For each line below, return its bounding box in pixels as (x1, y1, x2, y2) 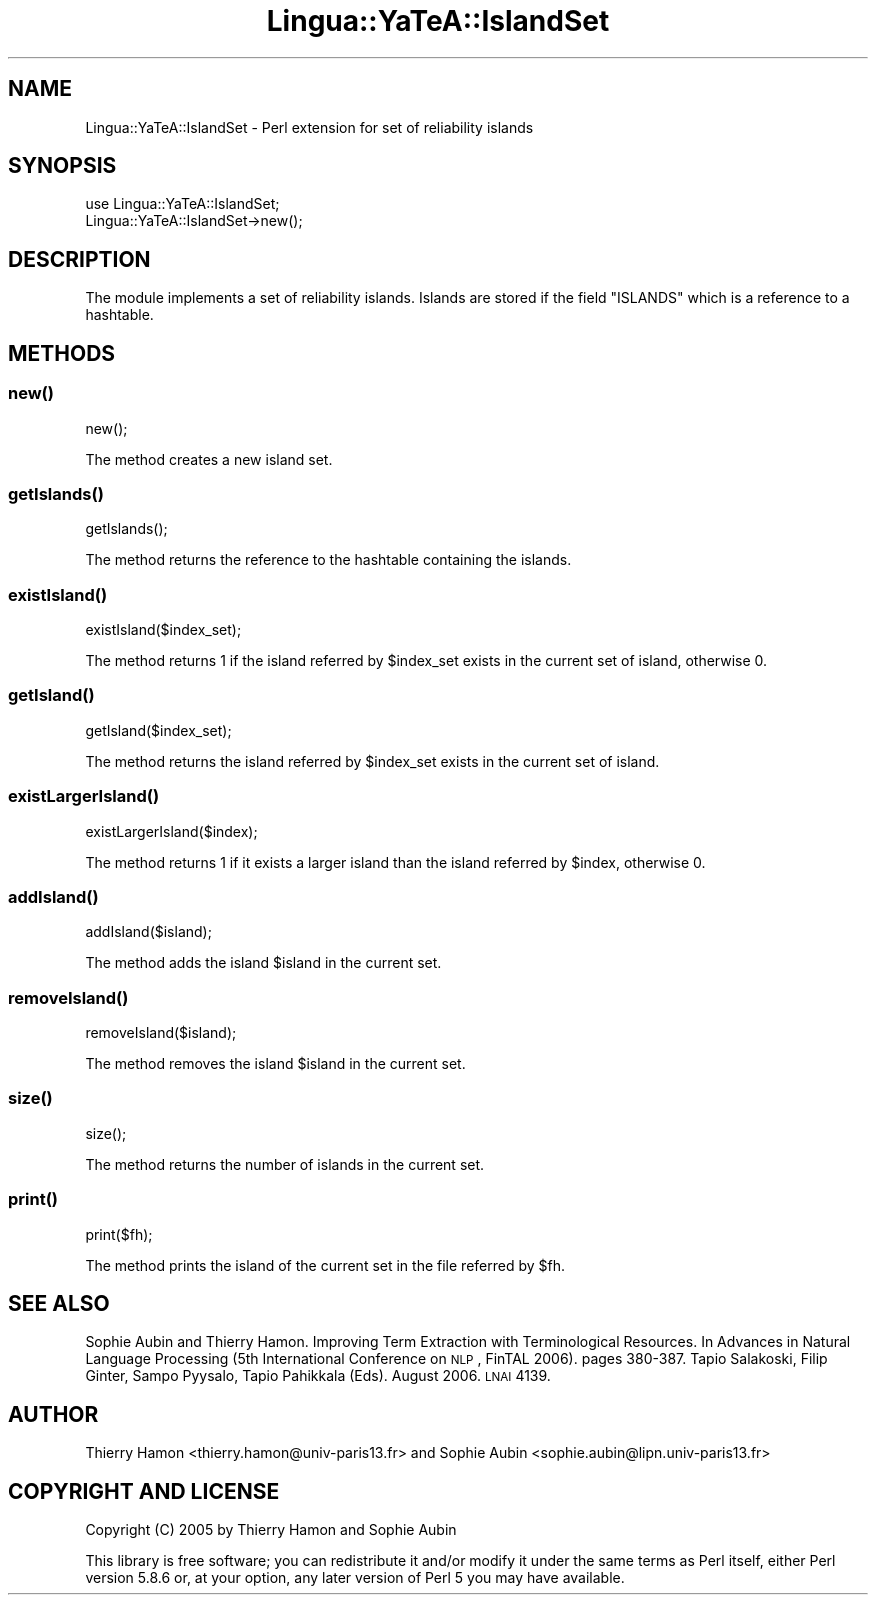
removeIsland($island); (85, 1024, 237, 1041)
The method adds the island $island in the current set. (85, 954, 442, 972)
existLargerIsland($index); (85, 822, 258, 840)
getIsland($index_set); (85, 721, 232, 739)
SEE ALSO (8, 1290, 110, 1316)
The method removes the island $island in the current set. (85, 1055, 466, 1072)
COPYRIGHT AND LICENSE (8, 1478, 280, 1504)
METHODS (8, 340, 116, 366)
